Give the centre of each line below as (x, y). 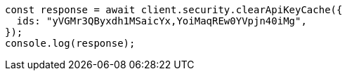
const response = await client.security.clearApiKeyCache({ (174, 10)
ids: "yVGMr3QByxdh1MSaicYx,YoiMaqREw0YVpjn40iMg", (162, 21)
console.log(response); (70, 43)
